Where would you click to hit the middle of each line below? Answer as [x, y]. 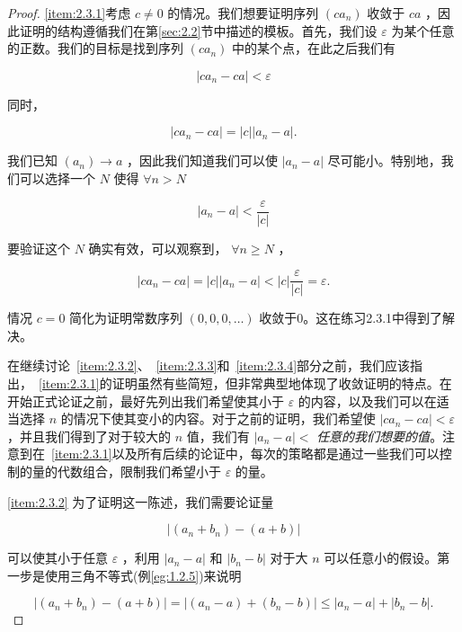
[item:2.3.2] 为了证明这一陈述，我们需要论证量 [141, 501]
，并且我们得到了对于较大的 [89, 436]
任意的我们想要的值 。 [380, 436]
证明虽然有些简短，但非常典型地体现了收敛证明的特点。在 [282, 383]
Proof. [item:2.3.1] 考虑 [69, 13]
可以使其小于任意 [58, 558]
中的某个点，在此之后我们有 [313, 48]
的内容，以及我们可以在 [367, 401]
